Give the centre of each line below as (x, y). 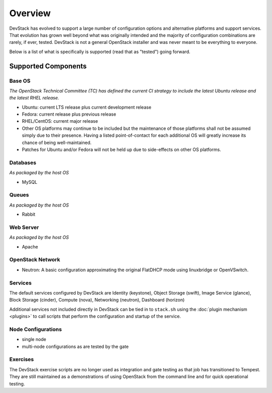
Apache (30, 247)
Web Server (24, 227)
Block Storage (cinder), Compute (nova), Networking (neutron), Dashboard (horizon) (97, 300)
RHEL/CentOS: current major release (60, 121)
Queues (19, 195)
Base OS (20, 81)
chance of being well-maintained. (57, 142)
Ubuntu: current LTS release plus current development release (87, 107)
